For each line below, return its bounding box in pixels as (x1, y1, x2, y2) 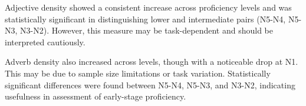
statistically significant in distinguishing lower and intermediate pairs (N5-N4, (5, 12, 286, 25)
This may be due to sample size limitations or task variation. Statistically (5, 67, 271, 79)
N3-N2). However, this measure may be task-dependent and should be (20, 24, 273, 37)
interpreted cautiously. (5, 35, 85, 48)
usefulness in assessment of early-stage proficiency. (5, 90, 186, 102)
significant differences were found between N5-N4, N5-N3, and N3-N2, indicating (5, 78, 295, 91)
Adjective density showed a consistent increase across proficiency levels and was (5, 1, 292, 13)
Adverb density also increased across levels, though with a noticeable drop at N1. (5, 55, 298, 68)
